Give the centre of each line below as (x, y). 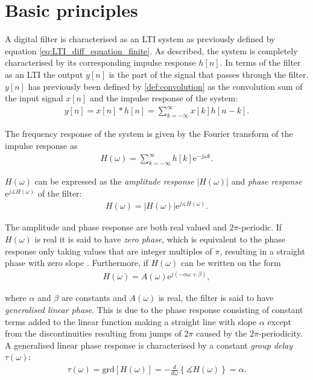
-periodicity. (280, 333)
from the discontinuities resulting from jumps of (93, 333)
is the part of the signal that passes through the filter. (209, 74)
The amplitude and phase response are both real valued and (116, 227)
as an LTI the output (44, 74)
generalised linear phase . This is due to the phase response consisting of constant (154, 309)
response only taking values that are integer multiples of (109, 251)
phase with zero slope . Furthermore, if (77, 263)
